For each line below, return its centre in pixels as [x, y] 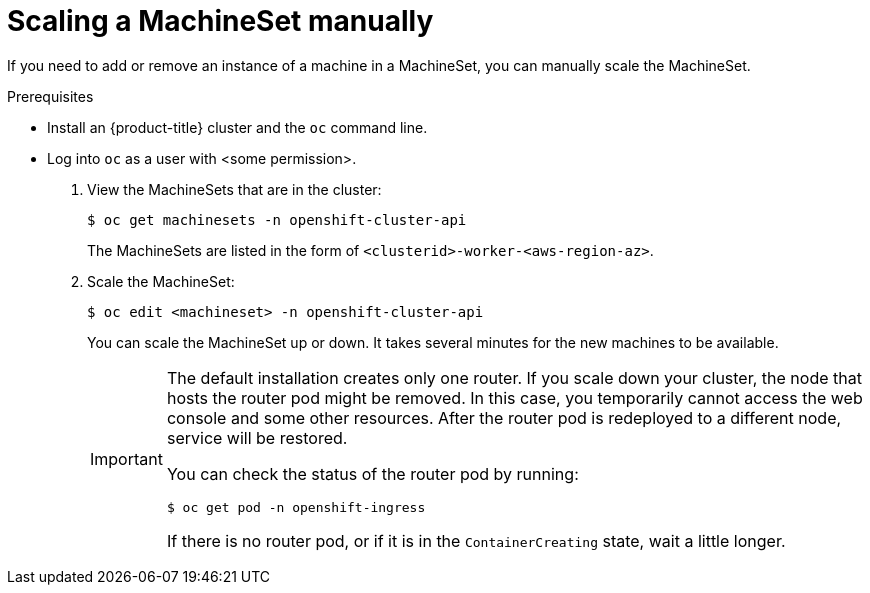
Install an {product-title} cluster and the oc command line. [237, 127]
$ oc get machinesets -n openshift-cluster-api [277, 219]
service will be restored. [257, 437]
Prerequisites [50, 96]
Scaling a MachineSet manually [220, 21]
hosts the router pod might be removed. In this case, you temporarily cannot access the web [514, 397]
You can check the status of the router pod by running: [372, 473]
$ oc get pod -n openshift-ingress [296, 507]
